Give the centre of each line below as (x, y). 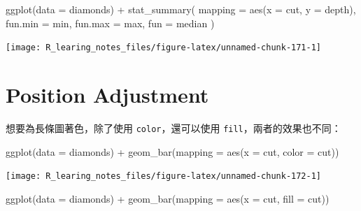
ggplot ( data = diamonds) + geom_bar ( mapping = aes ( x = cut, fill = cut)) (168, 198)
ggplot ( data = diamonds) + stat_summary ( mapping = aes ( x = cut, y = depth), (181, 9)
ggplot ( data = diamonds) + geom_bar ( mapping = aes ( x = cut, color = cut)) (172, 151)
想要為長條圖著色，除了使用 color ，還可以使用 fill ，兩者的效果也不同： (174, 128)
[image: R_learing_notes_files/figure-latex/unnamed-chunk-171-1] (164, 48)
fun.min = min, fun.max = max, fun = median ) (110, 23)
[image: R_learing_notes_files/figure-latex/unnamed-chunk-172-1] (164, 176)
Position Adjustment (107, 95)
